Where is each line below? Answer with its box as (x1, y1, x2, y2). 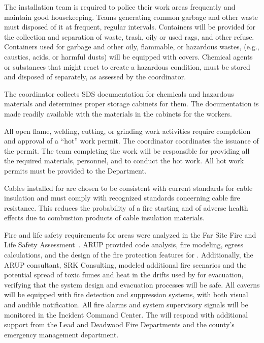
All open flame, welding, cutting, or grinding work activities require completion (4, 125, 251, 136)
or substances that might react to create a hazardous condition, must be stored (4, 61, 250, 72)
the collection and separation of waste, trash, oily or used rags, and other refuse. (4, 31, 254, 42)
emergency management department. (4, 329, 119, 339)
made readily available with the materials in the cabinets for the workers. (4, 108, 232, 119)
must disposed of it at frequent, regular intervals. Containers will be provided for (4, 21, 255, 32)
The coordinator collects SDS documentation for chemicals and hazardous (4, 88, 234, 99)
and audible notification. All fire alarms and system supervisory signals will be (4, 299, 248, 310)
